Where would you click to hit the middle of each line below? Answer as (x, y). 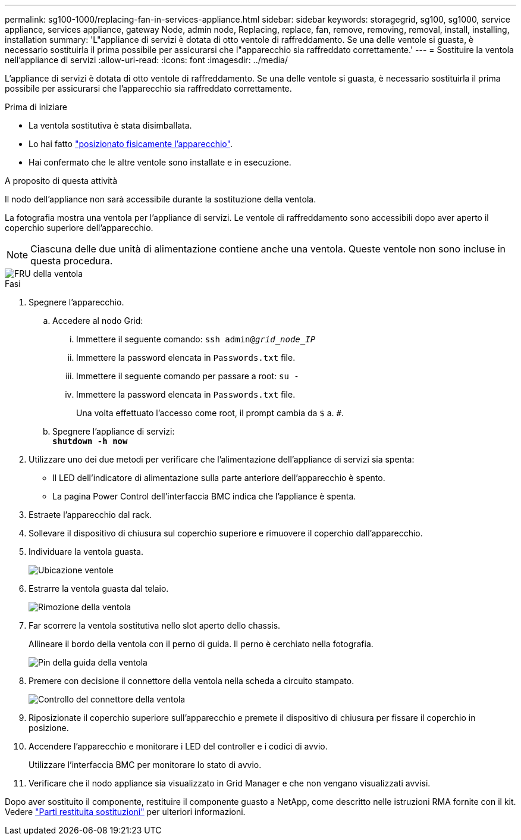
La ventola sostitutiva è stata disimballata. (110, 125)
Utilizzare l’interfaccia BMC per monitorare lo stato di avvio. (145, 765)
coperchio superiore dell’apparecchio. (79, 228)
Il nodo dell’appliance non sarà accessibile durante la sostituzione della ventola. (161, 199)
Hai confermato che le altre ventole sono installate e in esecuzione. (160, 162)
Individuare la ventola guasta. (86, 552)
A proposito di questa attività (61, 181)
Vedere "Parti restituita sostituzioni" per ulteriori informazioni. (125, 812)
